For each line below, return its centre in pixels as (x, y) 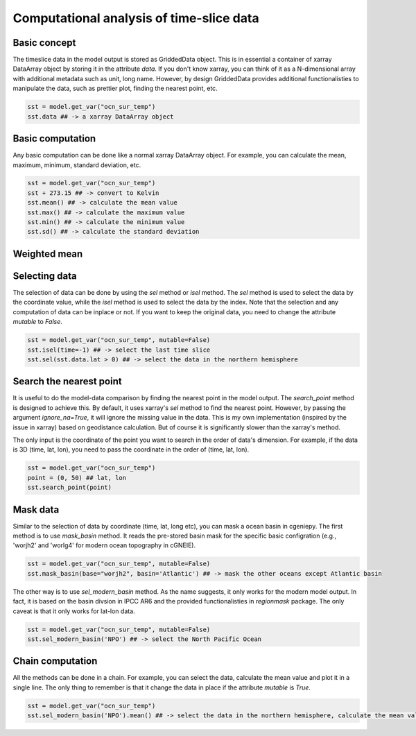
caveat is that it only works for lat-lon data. (74, 611)
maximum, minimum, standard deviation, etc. (77, 165)
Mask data (36, 510)
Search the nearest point (67, 382)
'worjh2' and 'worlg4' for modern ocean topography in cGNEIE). (104, 545)
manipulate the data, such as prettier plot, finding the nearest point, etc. (115, 88)
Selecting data (45, 276)
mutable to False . (37, 322)
